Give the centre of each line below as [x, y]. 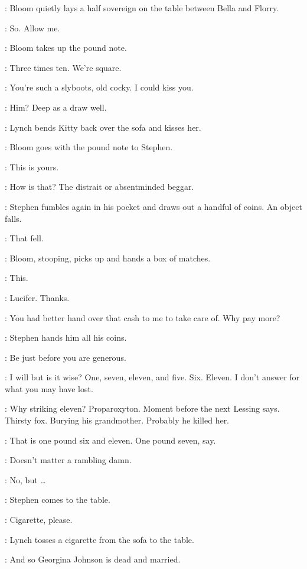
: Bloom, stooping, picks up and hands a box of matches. [108, 258]
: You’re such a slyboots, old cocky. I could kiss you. [99, 87]
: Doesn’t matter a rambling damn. [68, 460]
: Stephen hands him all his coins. [66, 337]
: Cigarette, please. [39, 520]
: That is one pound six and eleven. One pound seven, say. [110, 440]
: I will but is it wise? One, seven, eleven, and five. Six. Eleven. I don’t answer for [152, 377]
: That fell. [24, 238]
